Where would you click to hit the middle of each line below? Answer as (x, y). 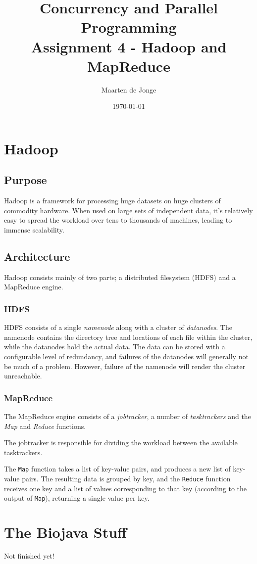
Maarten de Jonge (129, 89)
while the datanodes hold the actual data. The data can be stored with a (115, 347)
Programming (129, 27)
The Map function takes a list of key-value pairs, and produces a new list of (117, 469)
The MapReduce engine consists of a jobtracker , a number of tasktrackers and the (128, 416)
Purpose (26, 180)
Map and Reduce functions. (45, 426)
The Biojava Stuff (65, 532)
